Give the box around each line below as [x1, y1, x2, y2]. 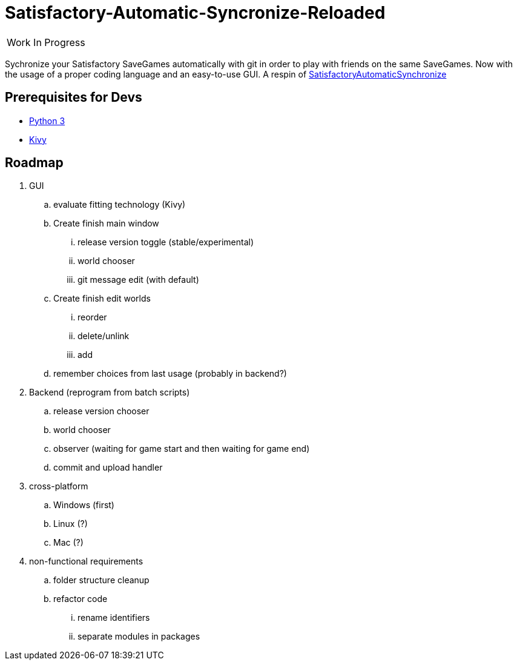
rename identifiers [77, 612, 150, 623]
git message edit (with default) [77, 274, 199, 285]
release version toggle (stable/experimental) [77, 237, 254, 248]
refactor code [53, 594, 108, 604]
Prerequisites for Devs [5, 90, 142, 105]
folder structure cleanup [53, 575, 150, 586]
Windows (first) [53, 500, 114, 511]
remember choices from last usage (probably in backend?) [53, 368, 287, 379]
